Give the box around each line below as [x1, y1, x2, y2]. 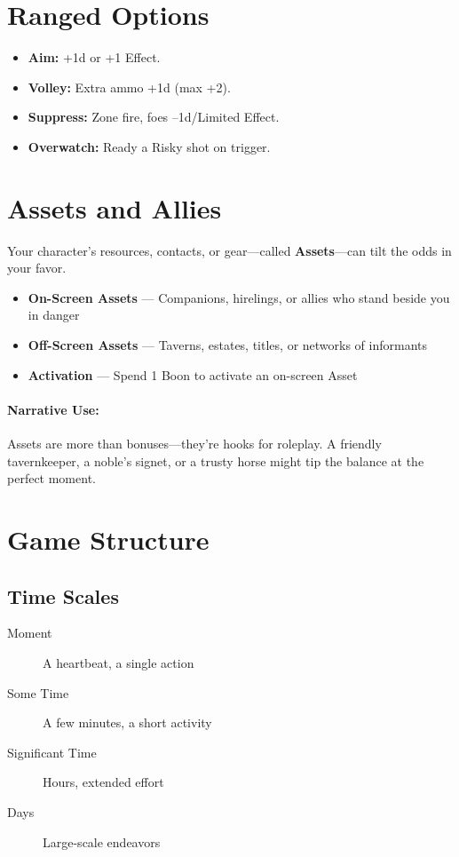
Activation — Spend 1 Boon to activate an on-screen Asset [28, 365, 358, 384]
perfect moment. [7, 469, 96, 488]
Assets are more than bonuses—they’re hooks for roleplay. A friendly [7, 433, 382, 452]
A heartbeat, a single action [43, 653, 194, 671]
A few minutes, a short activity [43, 713, 212, 732]
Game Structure [7, 520, 210, 557]
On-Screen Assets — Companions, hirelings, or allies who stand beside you [28, 288, 450, 306]
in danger [28, 306, 80, 324]
